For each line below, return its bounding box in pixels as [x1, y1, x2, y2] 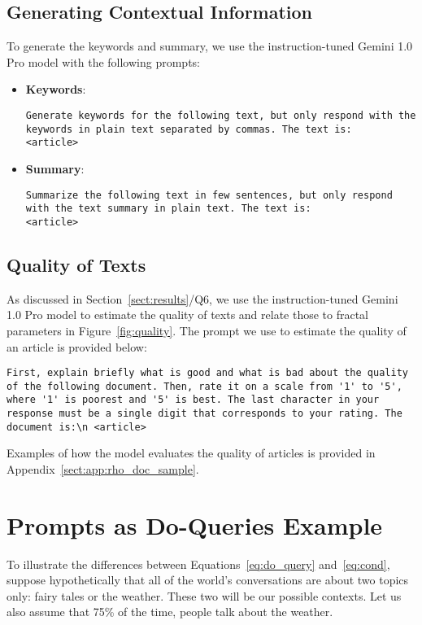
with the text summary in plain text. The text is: [25, 203, 311, 215]
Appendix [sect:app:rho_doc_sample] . [7, 460, 199, 477]
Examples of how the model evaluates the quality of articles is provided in [7, 444, 376, 461]
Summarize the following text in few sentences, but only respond [25, 189, 393, 201]
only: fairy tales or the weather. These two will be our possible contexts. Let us [7, 587, 402, 604]
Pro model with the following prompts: [7, 53, 200, 70]
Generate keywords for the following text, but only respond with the [25, 109, 416, 121]
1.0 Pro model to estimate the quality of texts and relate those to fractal [7, 306, 369, 323]
